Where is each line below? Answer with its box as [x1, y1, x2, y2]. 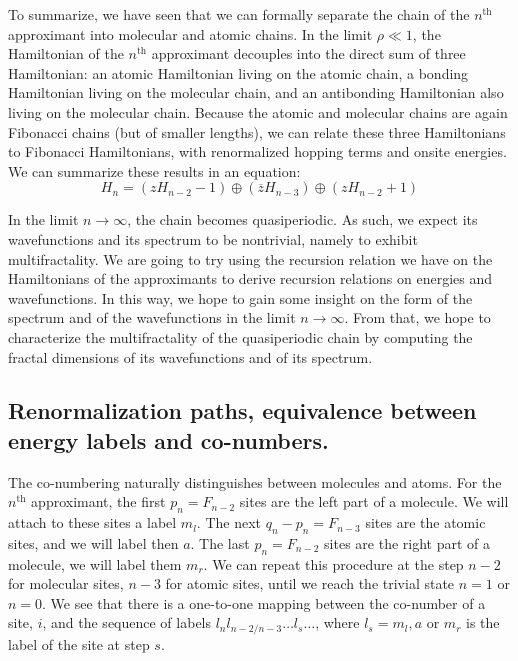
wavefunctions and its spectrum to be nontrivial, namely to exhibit [8, 228, 418, 249]
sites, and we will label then [8, 532, 179, 553]
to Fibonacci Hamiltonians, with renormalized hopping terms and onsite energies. [8, 141, 507, 162]
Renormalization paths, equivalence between [8, 395, 477, 426]
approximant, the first [31, 491, 166, 512]
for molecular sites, [8, 573, 124, 594]
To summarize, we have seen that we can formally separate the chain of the [8, 4, 470, 24]
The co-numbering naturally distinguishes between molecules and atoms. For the [8, 471, 502, 492]
